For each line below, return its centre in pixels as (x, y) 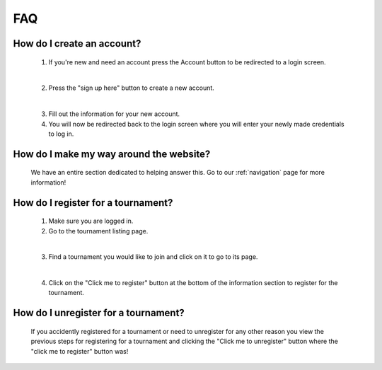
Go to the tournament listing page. (98, 231)
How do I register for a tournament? (93, 203)
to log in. (61, 134)
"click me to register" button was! (80, 351)
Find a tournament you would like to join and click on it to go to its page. (153, 257)
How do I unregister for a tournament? (99, 313)
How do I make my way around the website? (112, 154)
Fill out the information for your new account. (114, 114)
